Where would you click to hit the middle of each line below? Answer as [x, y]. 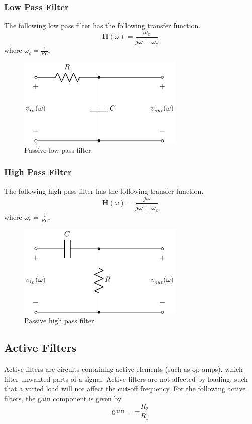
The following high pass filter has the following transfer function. [104, 191]
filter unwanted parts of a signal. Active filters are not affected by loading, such [126, 378]
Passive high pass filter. [60, 321]
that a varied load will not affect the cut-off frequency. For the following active [125, 388]
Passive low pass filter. [59, 149]
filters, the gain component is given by [63, 398]
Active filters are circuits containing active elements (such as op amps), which [123, 369]
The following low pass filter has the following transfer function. [102, 25]
